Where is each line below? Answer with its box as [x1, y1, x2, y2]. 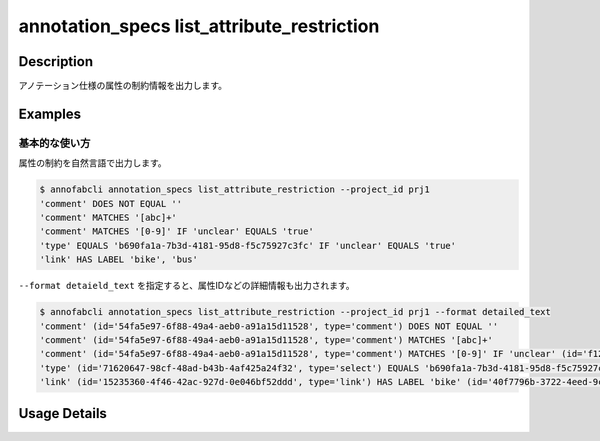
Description [18, 53, 94, 70]
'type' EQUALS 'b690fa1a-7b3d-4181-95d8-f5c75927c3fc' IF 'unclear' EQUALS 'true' [39, 240, 457, 251]
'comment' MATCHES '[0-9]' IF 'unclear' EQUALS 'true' [39, 226, 314, 237]
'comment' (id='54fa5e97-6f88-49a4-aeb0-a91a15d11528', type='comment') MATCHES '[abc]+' [39, 334, 494, 345]
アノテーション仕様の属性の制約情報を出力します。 [18, 80, 228, 92]
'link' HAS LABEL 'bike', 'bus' [39, 254, 199, 265]
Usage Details [18, 405, 107, 422]
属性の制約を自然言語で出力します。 [18, 157, 167, 169]
